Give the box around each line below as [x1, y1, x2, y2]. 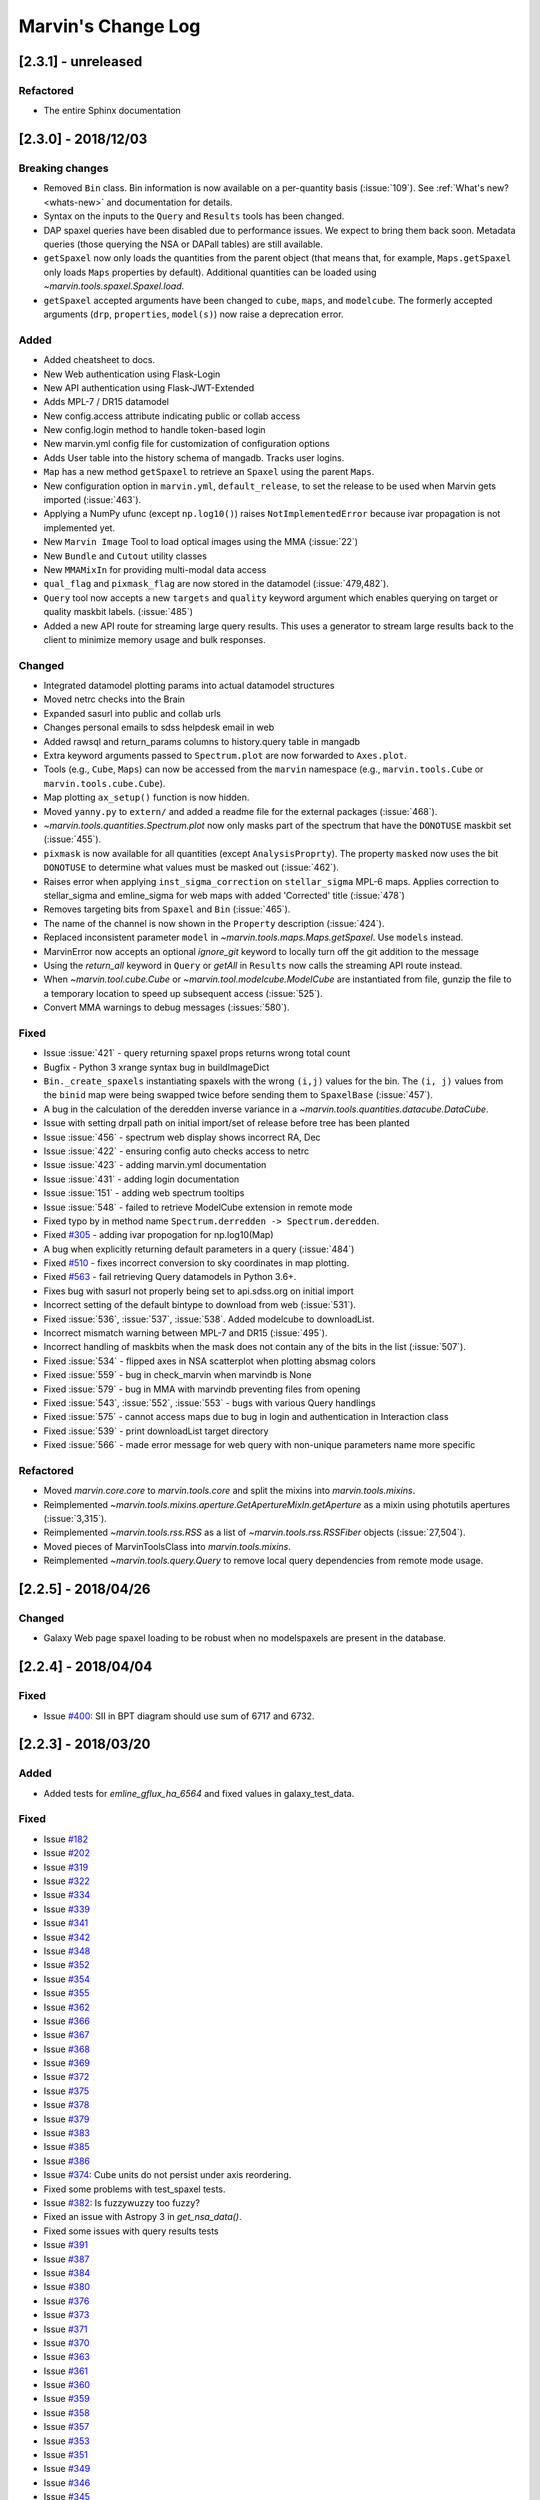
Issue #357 [43, 2421, 90, 2433]
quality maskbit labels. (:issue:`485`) [43, 606, 194, 618]
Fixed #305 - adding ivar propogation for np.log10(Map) [43, 1229, 274, 1241]
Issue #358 [43, 2406, 90, 2419]
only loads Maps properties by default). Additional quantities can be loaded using [43, 266, 377, 278]
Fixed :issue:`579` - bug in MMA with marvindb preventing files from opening [43, 1383, 361, 1395]
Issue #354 [43, 1973, 90, 1985]
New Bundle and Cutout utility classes [43, 550, 207, 562]
